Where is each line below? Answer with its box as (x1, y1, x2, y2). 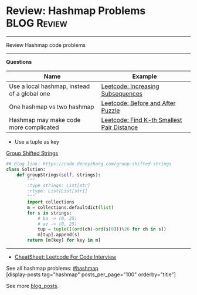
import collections (27, 199, 75, 205)
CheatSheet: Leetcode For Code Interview (14, 253, 117, 260)
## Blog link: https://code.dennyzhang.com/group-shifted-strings (6, 161, 172, 167)
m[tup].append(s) (37, 232, 80, 238)
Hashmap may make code (9, 116, 81, 124)
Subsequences (101, 89, 142, 97)
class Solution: (6, 166, 46, 172)
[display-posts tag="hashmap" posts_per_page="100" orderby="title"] (6, 271, 176, 278)
